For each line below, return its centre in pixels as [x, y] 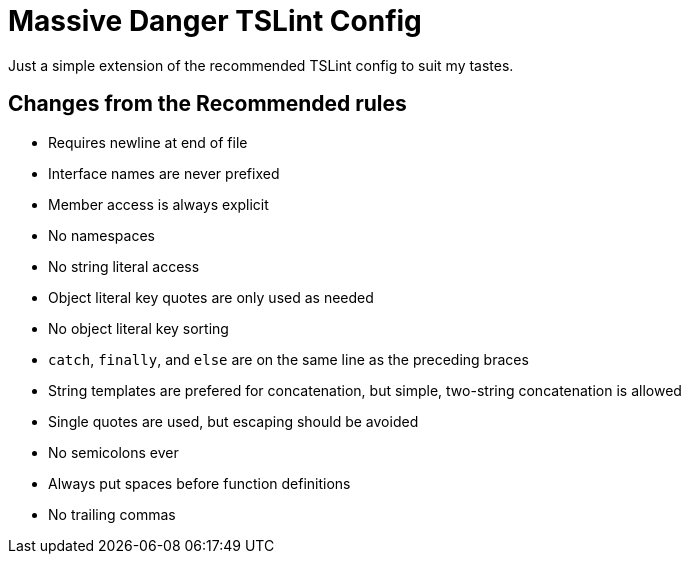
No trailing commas [112, 514]
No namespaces [101, 235]
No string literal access [124, 266]
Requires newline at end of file [148, 142]
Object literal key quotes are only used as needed [211, 297]
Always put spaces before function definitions [199, 483]
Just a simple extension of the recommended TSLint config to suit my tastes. [261, 65]
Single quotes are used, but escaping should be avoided [233, 421]
